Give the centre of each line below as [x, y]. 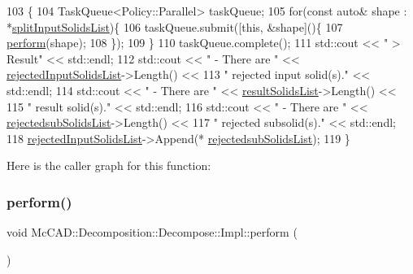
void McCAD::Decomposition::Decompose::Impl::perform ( [152, 232]
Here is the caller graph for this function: [109, 165]
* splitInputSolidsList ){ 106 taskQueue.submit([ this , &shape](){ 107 [175, 26]
